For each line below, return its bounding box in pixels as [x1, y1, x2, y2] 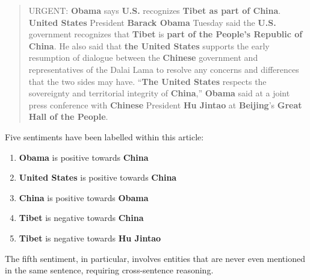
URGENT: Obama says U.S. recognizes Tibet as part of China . [28, 4, 281, 16]
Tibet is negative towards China [19, 211, 144, 224]
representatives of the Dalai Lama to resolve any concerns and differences [28, 63, 299, 75]
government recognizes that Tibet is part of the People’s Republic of [28, 28, 303, 40]
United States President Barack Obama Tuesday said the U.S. [28, 16, 276, 28]
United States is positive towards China [19, 171, 177, 184]
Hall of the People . [28, 110, 108, 123]
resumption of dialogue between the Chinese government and [28, 51, 258, 64]
